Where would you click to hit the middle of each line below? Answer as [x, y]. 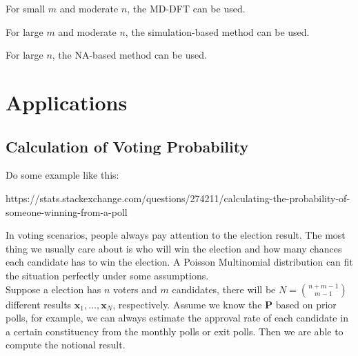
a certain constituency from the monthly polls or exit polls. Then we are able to [175, 331]
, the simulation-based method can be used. [217, 31]
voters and [135, 289]
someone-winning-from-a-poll [67, 211]
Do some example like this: [62, 175]
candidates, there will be [224, 289]
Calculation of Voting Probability [127, 146]
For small [26, 8]
